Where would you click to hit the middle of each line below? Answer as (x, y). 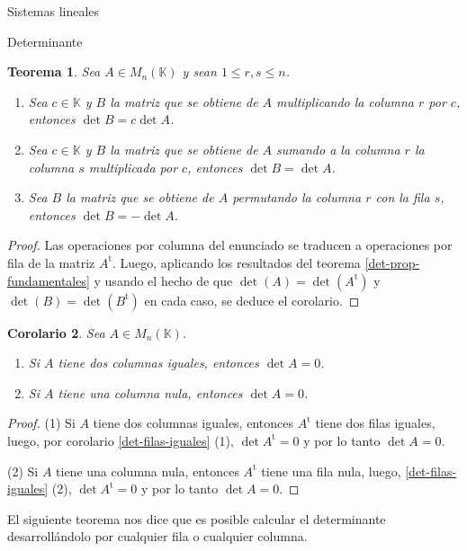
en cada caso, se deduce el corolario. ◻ (252, 300)
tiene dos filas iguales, (375, 423)
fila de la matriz (51, 262)
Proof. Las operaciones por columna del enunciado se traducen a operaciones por (230, 245)
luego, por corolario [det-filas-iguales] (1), (121, 440)
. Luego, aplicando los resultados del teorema (237, 262)
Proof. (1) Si (41, 423)
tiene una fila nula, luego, (331, 471)
